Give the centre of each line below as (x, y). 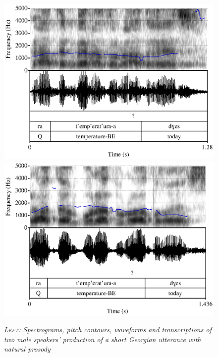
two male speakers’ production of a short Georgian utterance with (103, 339)
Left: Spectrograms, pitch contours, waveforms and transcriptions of (108, 329)
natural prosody (27, 349)
